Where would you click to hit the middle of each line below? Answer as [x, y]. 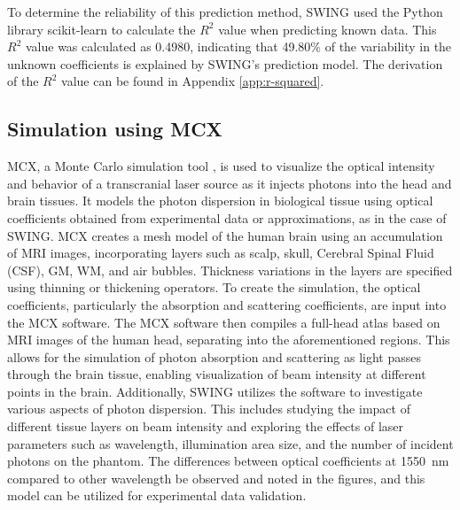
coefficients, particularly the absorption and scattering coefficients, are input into [227, 304]
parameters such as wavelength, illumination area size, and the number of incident [230, 443]
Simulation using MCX [115, 129]
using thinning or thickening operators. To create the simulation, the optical [214, 287]
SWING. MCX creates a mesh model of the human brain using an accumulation [225, 235]
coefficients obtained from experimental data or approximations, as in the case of [227, 217]
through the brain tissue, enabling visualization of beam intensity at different [217, 374]
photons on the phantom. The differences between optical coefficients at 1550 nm [228, 461]
